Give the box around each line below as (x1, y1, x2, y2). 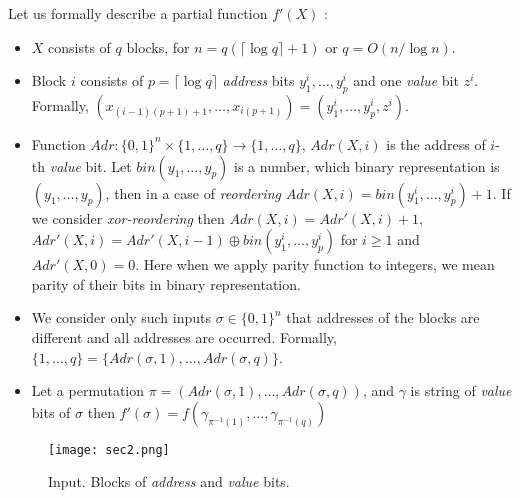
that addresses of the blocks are (286, 307, 480, 328)
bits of (31, 401, 71, 422)
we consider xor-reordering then (31, 207, 225, 228)
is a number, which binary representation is (234, 155, 500, 176)
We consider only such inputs (31, 307, 211, 328)
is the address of (386, 133, 486, 154)
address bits (222, 70, 295, 91)
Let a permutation (31, 380, 145, 401)
